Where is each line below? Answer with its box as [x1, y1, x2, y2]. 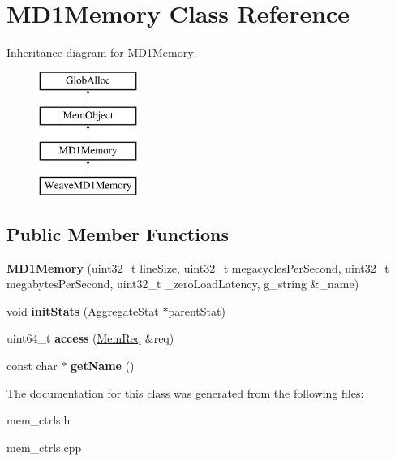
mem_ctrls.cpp [6, 438, 82, 455]
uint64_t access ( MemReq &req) [6, 330, 174, 347]
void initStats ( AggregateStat [6, 302, 159, 319]
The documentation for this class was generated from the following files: [6, 384, 364, 401]
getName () [71, 357, 135, 374]
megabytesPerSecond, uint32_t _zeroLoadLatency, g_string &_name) [6, 275, 359, 292]
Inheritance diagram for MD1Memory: [6, 44, 197, 61]
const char [6, 357, 58, 374]
